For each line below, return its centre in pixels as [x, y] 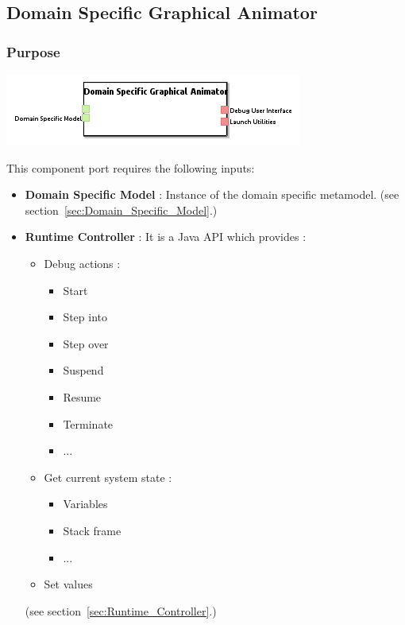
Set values [68, 584]
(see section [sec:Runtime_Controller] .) [121, 610]
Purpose [33, 51]
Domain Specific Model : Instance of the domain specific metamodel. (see [212, 194]
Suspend [83, 370]
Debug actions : [82, 263]
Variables [85, 504]
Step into [85, 317]
